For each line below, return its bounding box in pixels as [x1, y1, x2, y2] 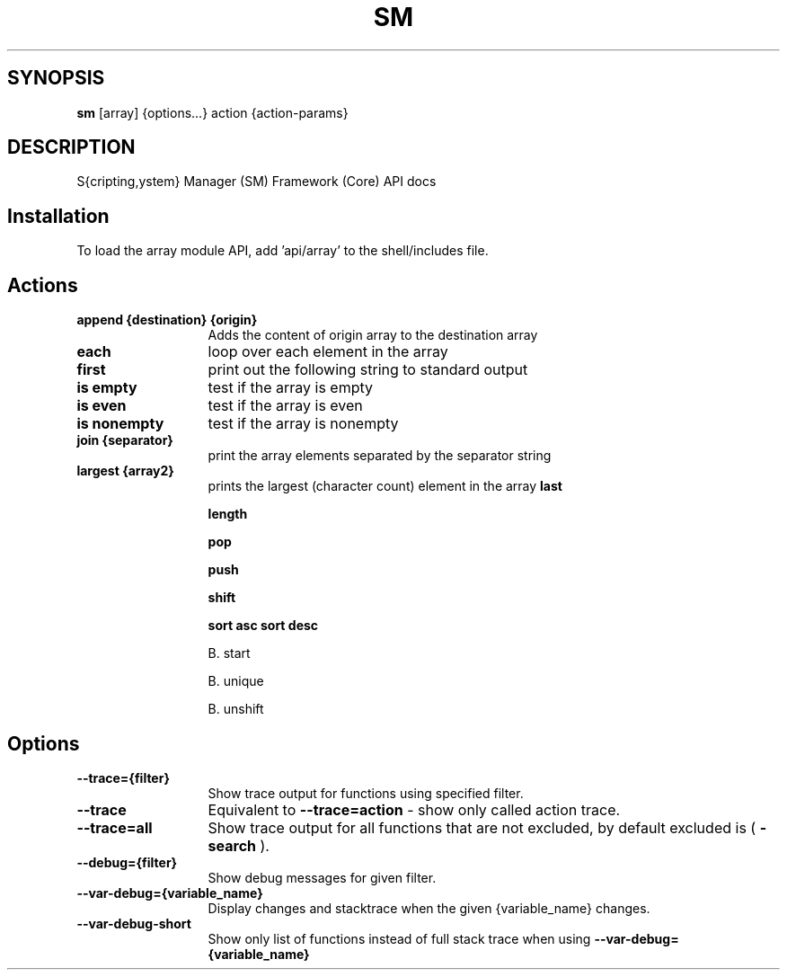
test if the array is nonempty [208, 414, 399, 433]
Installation [7, 204, 110, 227]
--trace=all [76, 818, 153, 837]
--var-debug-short [76, 915, 191, 931]
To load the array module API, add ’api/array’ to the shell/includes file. [76, 243, 489, 259]
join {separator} [76, 432, 173, 449]
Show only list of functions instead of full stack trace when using [208, 930, 591, 946]
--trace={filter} [76, 769, 170, 786]
